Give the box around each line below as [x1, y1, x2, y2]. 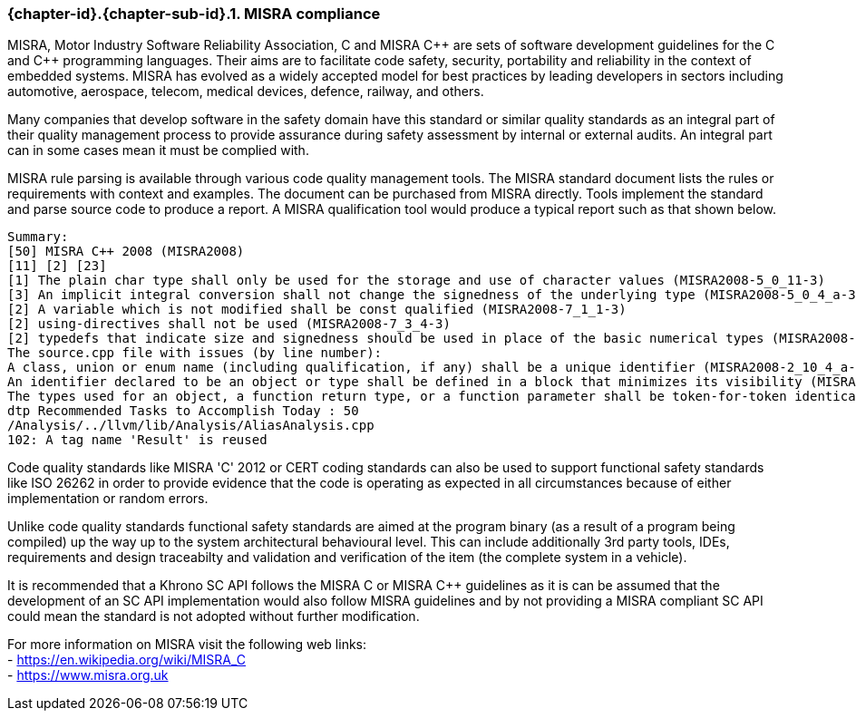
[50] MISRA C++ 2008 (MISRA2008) [7, 244, 245, 259]
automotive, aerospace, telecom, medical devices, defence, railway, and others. [7, 83, 484, 100]
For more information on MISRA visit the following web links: [7, 636, 367, 653]
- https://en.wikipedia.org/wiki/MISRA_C [7, 652, 247, 668]
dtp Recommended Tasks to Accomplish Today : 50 [7, 403, 359, 419]
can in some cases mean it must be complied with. [7, 142, 309, 159]
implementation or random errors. [7, 490, 209, 507]
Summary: [7, 229, 69, 245]
